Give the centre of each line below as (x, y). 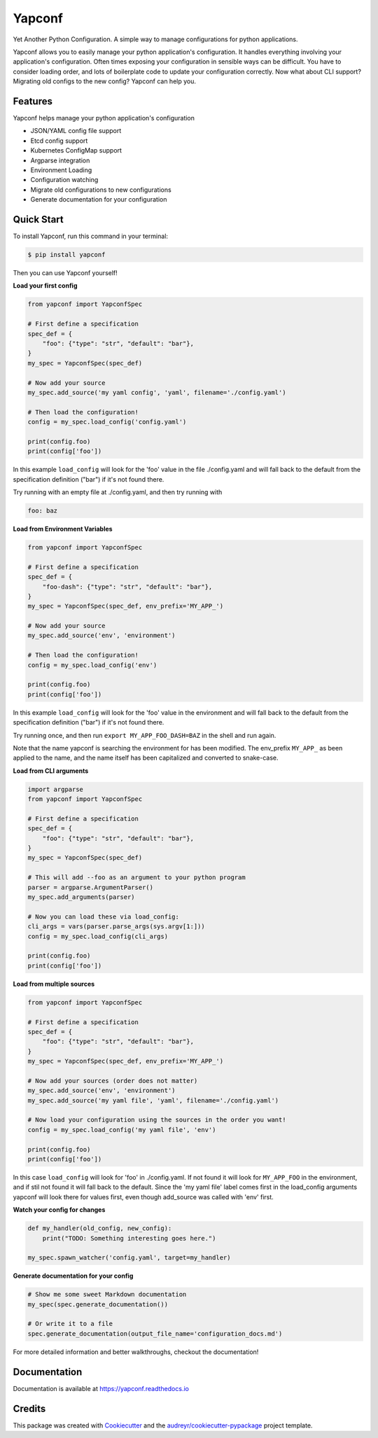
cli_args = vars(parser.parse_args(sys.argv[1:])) (117, 927)
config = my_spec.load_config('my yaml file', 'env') (122, 1130)
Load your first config (45, 286)
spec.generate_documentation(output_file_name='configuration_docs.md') (155, 1333)
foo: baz (43, 511)
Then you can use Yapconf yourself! (65, 273)
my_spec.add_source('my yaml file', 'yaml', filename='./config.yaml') (153, 1100)
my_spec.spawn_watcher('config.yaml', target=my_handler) (129, 1258)
